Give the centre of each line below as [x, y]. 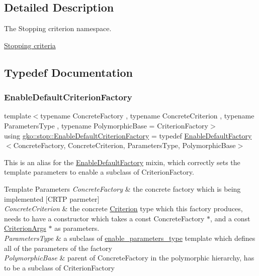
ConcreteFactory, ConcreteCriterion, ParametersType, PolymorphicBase [124, 145]
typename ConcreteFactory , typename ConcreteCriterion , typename [147, 116]
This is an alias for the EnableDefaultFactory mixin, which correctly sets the [122, 162]
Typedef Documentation [68, 72]
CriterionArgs [25, 228]
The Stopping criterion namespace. [58, 28]
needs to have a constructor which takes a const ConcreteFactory [104, 218]
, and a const [230, 218]
